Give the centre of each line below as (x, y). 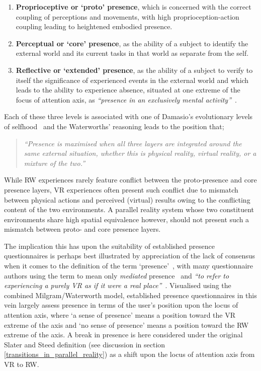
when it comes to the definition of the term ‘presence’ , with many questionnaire (129, 266)
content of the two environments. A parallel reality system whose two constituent (129, 209)
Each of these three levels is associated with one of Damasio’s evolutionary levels (128, 116)
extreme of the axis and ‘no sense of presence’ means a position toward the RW (126, 324)
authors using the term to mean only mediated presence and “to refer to (117, 275)
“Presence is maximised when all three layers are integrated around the (133, 143)
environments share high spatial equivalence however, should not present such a (127, 219)
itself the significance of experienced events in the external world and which (132, 80)
